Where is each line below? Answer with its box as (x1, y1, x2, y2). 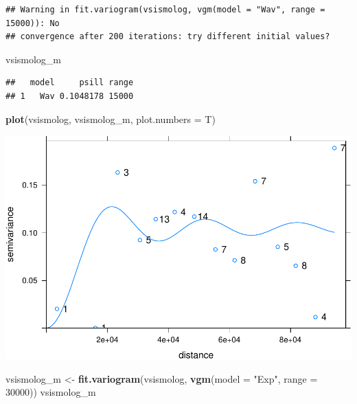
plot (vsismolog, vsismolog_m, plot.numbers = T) (5, 111, 216, 126)
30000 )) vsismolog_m (5, 385, 96, 399)
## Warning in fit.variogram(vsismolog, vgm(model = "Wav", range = (5, 5, 325, 14)
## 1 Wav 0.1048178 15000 (5, 91, 134, 101)
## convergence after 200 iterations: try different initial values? (5, 32, 330, 42)
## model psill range (5, 78, 134, 88)
